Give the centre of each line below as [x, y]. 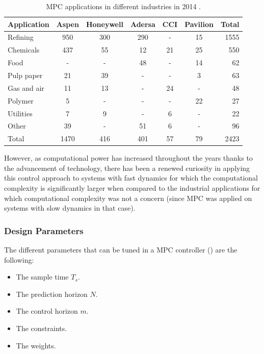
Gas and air [26, 87]
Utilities [20, 113]
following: [19, 259]
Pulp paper [25, 75]
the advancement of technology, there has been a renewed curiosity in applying [127, 168]
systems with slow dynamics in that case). [70, 208]
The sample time [42, 277]
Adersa [143, 24]
